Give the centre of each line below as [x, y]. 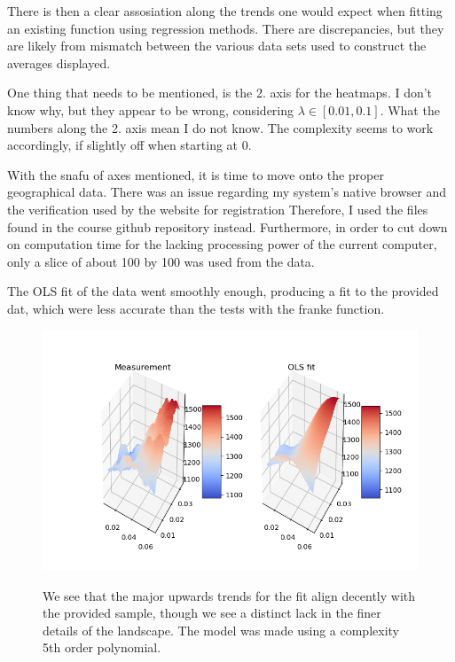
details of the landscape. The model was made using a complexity [221, 630]
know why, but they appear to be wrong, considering [151, 109]
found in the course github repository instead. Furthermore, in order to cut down [227, 226]
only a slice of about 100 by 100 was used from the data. [161, 261]
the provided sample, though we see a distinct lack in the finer [212, 613]
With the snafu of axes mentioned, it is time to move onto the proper [196, 174]
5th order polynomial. [102, 647]
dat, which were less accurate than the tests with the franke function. [196, 308]
